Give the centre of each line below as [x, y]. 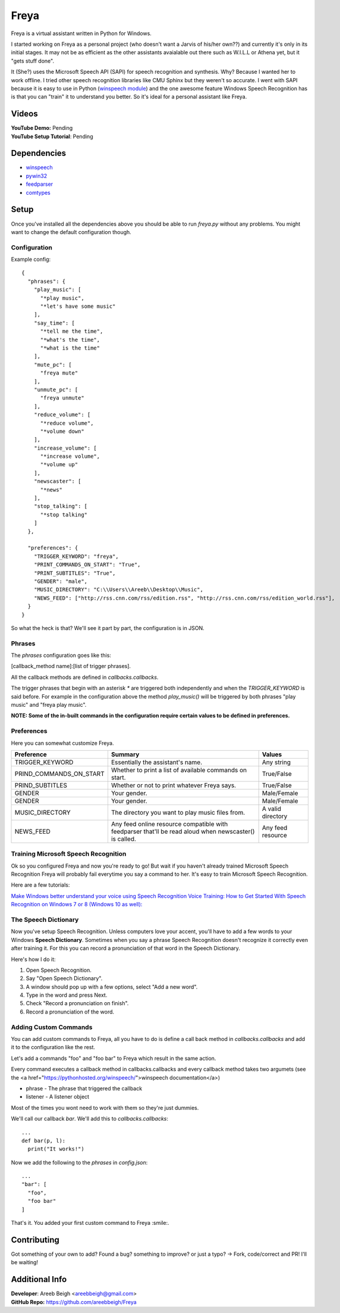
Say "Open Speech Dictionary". [64, 978]
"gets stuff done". [33, 61]
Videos [24, 114]
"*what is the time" [70, 348]
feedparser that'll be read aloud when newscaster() [183, 831]
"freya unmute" [62, 398]
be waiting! [25, 1262]
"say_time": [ [54, 323]
